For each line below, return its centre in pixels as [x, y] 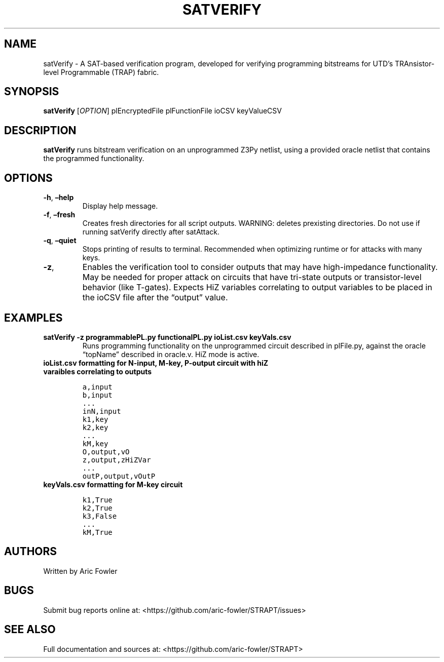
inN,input [102, 411]
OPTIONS [28, 178]
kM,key [95, 443]
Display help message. [120, 206]
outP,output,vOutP [119, 476]
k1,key [95, 419]
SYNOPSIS [32, 92]
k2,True [97, 508]
